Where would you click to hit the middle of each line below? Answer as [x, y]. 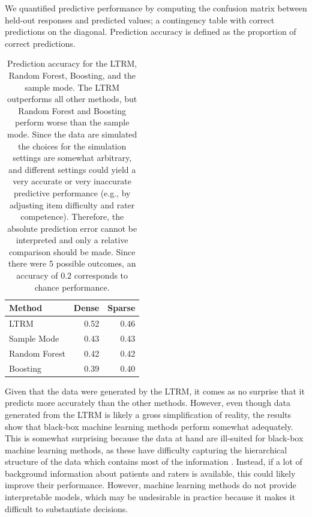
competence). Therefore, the [72, 216]
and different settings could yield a [72, 169]
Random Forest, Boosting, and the [72, 75]
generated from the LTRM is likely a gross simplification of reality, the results [148, 414]
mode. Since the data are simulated [72, 134]
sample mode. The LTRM [72, 87]
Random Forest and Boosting [72, 110]
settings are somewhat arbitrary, [72, 158]
